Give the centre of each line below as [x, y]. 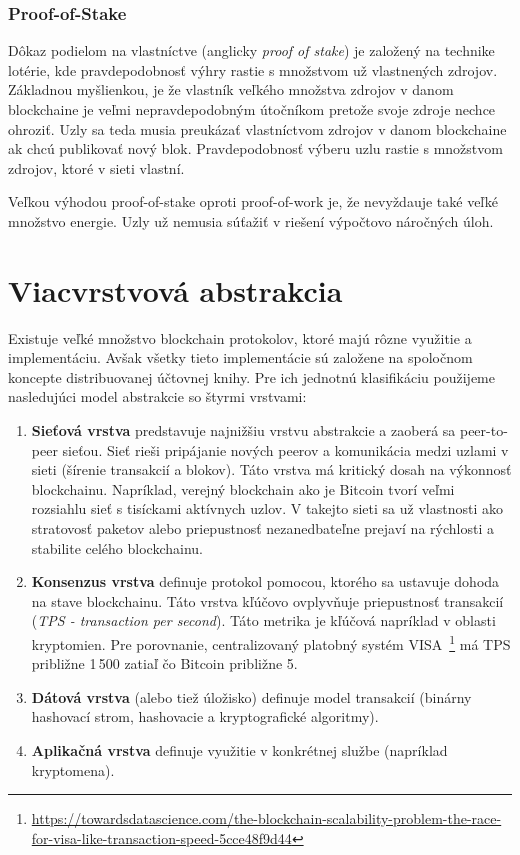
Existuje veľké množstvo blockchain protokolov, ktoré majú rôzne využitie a [240, 337]
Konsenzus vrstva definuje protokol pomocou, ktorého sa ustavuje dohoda [265, 581]
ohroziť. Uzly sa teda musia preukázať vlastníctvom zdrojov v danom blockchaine [257, 128]
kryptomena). [73, 769]
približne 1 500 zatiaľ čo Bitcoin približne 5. [164, 663]
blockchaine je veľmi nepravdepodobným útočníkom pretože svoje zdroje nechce [252, 109]
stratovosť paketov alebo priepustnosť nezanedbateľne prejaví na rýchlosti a [262, 528]
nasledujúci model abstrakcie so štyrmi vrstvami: [157, 396]
